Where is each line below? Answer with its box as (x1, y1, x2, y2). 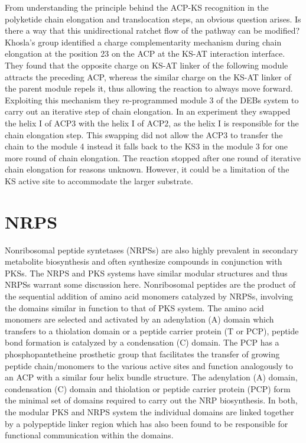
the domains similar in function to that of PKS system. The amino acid (5, 301, 264, 314)
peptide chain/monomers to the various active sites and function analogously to (5, 359, 293, 372)
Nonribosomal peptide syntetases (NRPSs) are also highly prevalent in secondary (5, 243, 298, 256)
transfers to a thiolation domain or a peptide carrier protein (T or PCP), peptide (5, 324, 299, 337)
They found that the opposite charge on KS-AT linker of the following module (5, 58, 288, 71)
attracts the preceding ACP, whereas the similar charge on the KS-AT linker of (5, 70, 291, 83)
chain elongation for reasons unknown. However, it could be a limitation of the (5, 163, 289, 175)
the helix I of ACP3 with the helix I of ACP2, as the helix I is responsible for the (5, 116, 299, 129)
